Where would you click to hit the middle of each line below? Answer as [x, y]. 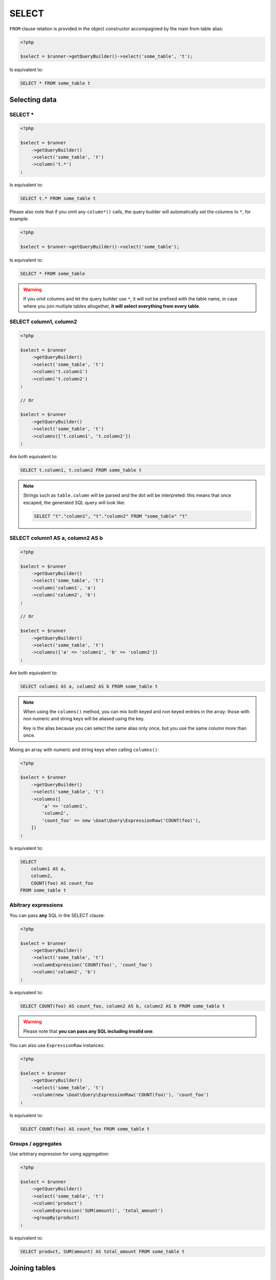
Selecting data [33, 100]
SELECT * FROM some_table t [55, 83]
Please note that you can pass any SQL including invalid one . [89, 1031]
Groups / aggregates [36, 1143]
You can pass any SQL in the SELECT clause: [57, 915]
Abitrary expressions [36, 905]
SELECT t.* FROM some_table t [58, 198]
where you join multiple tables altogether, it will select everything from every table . [112, 306]
